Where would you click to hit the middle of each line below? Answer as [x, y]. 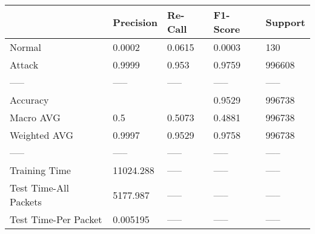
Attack [24, 65]
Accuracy [29, 100]
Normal [26, 47]
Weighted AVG [42, 135]
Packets [26, 202]
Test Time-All [39, 188]
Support [285, 22]
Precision [135, 22]
